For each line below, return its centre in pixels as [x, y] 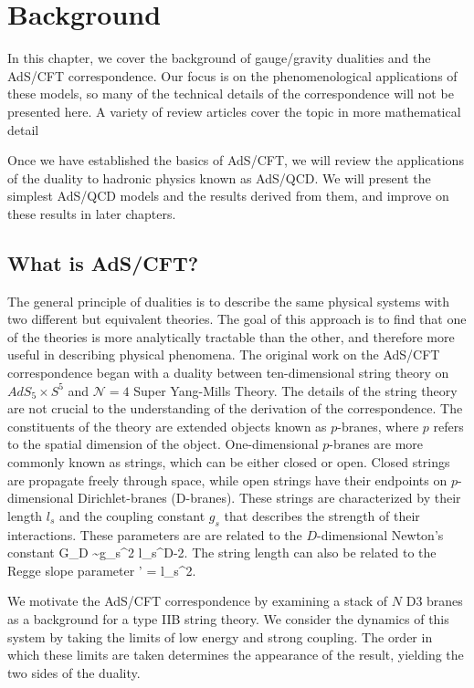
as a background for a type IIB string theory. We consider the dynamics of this [228, 618]
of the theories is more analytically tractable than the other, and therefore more [231, 336]
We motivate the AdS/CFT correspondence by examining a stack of [198, 601]
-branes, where [378, 426]
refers [448, 426]
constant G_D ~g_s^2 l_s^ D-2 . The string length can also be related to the [222, 552]
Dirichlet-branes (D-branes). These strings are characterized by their [269, 498]
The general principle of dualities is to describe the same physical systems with [229, 301]
